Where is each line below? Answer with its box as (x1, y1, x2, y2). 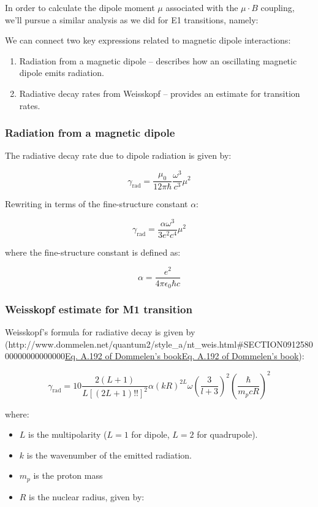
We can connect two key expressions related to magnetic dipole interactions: (5, 34, 291, 47)
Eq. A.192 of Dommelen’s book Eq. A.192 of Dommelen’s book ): (65, 349, 305, 362)
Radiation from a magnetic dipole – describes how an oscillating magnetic (19, 54, 297, 67)
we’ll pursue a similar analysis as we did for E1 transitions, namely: (5, 13, 259, 26)
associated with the (165, 1, 238, 13)
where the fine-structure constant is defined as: (5, 245, 181, 258)
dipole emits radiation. (19, 66, 104, 79)
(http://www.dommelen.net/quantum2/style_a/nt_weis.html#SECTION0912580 (5, 337, 313, 350)
